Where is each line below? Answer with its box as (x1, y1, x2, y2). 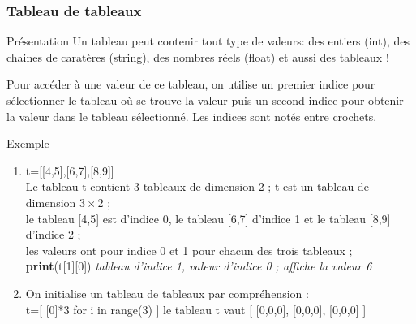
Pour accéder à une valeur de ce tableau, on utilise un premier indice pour (6, 76, 375, 93)
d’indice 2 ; (25, 226, 81, 243)
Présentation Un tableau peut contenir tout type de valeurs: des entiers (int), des (6, 32, 410, 50)
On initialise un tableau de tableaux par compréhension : (25, 284, 309, 301)
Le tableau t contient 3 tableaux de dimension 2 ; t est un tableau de (25, 178, 369, 195)
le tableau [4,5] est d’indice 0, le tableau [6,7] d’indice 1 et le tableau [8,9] (25, 210, 391, 227)
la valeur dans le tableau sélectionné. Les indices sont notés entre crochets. (6, 107, 377, 124)
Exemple (6, 135, 49, 152)
